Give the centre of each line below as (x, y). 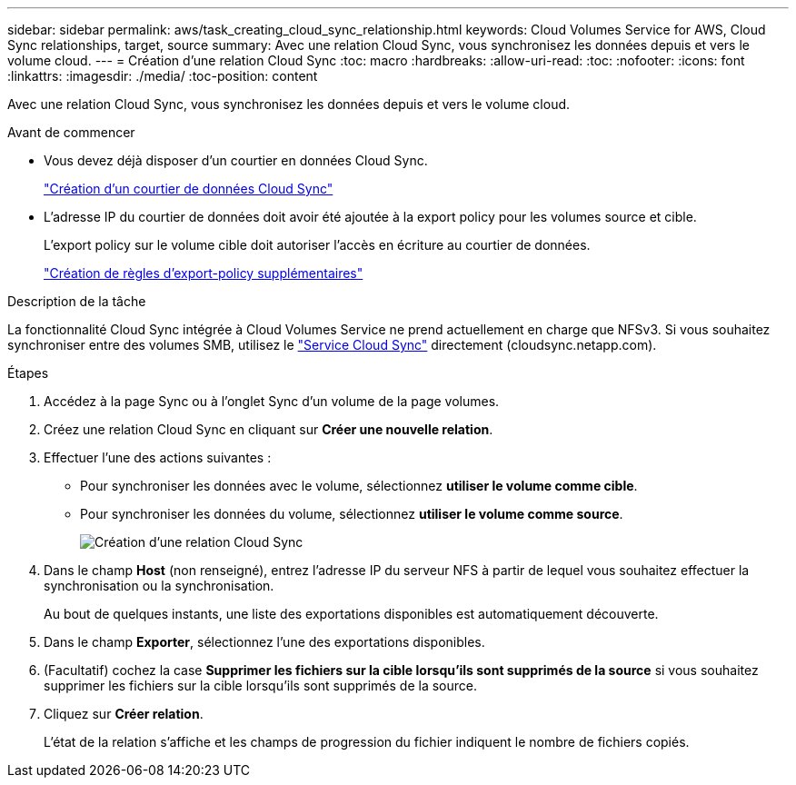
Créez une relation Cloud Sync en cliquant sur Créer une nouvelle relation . (269, 429)
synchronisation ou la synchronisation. (159, 586)
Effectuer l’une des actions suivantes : (158, 457)
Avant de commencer (71, 132)
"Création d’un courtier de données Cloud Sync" (189, 189)
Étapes (28, 373)
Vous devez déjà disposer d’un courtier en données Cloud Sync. (236, 160)
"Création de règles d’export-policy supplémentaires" (204, 273)
